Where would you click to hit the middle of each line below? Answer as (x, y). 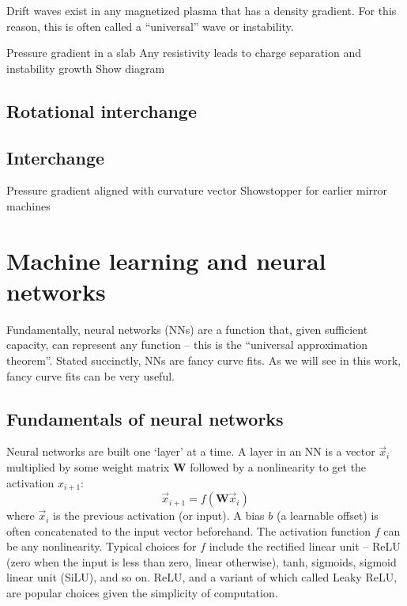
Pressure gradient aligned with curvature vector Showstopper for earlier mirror (197, 190)
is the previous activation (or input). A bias (159, 515)
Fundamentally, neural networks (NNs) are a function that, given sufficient (187, 329)
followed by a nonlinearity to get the (278, 467)
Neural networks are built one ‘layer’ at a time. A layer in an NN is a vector (191, 451)
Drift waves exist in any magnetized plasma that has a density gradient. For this (202, 10)
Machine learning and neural (166, 260)
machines (28, 205)
